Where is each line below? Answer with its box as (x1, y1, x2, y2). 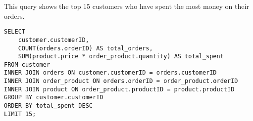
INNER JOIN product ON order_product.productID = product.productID (4, 85, 235, 93)
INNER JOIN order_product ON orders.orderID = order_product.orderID (4, 78, 238, 85)
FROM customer (4, 61, 51, 68)
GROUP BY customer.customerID (4, 94, 103, 101)
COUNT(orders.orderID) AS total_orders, (18, 44, 153, 52)
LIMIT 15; (4, 110, 36, 118)
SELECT (4, 28, 25, 36)
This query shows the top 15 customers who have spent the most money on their (4, 1, 249, 11)
